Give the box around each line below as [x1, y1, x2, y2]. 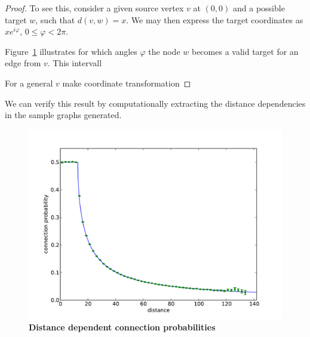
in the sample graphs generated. [5, 109, 122, 121]
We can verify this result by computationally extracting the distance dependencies [5, 97, 306, 109]
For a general [5, 76, 53, 89]
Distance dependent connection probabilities [29, 321, 216, 333]
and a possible [232, 2, 285, 14]
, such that [35, 13, 75, 26]
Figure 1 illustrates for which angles [5, 45, 137, 57]
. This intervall [47, 57, 102, 69]
